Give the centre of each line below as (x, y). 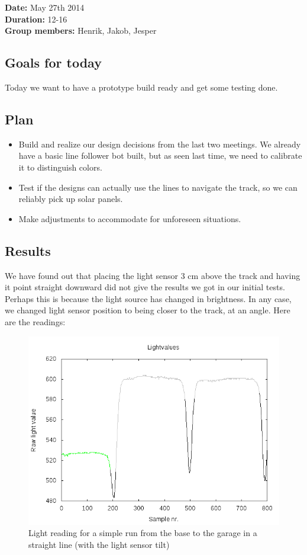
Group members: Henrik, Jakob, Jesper (81, 31)
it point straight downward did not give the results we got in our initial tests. (145, 287)
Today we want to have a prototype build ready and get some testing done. (141, 87)
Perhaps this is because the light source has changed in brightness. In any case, (148, 298)
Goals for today (53, 62)
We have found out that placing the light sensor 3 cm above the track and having (153, 275)
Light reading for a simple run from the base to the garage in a (143, 533)
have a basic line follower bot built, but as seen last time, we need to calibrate (160, 155)
